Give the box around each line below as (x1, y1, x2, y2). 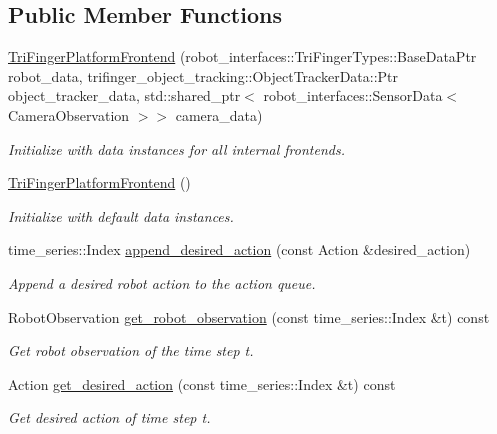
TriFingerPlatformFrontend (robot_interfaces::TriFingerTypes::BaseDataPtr (8, 46, 477, 67)
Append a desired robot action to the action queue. (8, 272, 316, 293)
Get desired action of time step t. (8, 407, 211, 428)
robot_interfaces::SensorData (263, 85, 443, 106)
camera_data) (175, 104, 263, 125)
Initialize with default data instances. (8, 205, 234, 226)
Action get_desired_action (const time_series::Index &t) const (8, 373, 396, 394)
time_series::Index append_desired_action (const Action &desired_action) (8, 239, 471, 260)
